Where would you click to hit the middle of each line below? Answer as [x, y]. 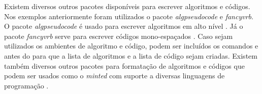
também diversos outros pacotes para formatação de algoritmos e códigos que [124, 65]
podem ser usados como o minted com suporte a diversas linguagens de [114, 76]
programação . [26, 85]
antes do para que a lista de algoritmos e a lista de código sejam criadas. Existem [131, 55]
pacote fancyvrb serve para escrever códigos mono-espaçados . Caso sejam [119, 36]
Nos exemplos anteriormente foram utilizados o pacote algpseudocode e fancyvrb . [129, 16]
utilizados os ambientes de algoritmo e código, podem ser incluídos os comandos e [131, 46]
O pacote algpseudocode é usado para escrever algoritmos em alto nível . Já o [124, 26]
